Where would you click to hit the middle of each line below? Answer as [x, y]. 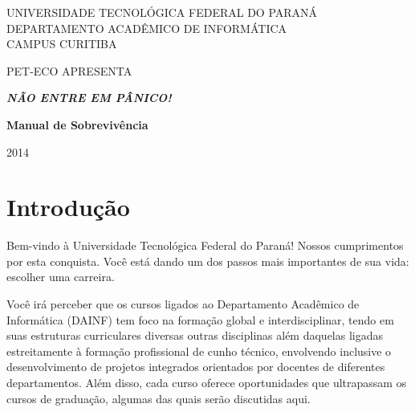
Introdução [68, 207]
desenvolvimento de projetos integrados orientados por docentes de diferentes [196, 367]
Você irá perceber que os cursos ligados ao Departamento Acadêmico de [183, 304]
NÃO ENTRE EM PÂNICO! [89, 98]
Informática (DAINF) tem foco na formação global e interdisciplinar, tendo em [200, 319]
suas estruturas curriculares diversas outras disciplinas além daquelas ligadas [195, 335]
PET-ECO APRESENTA [69, 70]
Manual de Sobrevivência [77, 124]
